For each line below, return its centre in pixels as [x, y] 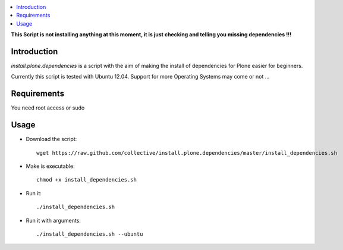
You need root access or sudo [48, 108]
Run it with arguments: [54, 220]
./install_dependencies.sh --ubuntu [90, 234]
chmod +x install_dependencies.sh [86, 180]
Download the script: [51, 139]
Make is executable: [50, 166]
